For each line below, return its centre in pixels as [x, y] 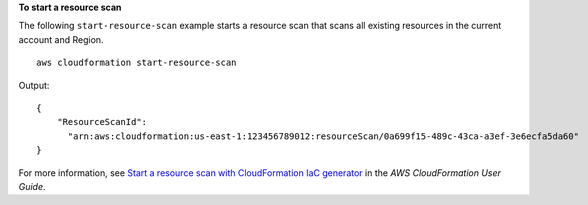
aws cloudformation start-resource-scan [136, 63]
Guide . [32, 186]
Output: [34, 85]
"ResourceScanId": [102, 122]
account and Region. [61, 39]
